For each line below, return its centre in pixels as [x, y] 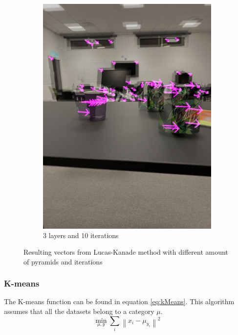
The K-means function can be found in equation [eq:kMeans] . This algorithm [119, 301]
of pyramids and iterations [63, 261]
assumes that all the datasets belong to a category [79, 311]
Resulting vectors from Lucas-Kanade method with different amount [126, 252]
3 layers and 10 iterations [81, 235]
